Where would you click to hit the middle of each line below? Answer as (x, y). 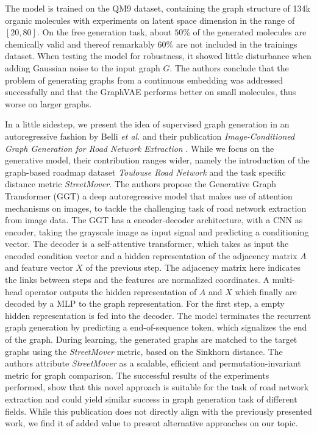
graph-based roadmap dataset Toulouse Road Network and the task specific (145, 172)
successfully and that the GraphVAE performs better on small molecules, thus (151, 92)
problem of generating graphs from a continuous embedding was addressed (144, 80)
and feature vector (39, 267)
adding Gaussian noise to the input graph (83, 67)
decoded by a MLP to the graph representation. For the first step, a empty (145, 303)
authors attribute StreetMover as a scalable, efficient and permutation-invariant (153, 363)
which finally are (266, 291)
